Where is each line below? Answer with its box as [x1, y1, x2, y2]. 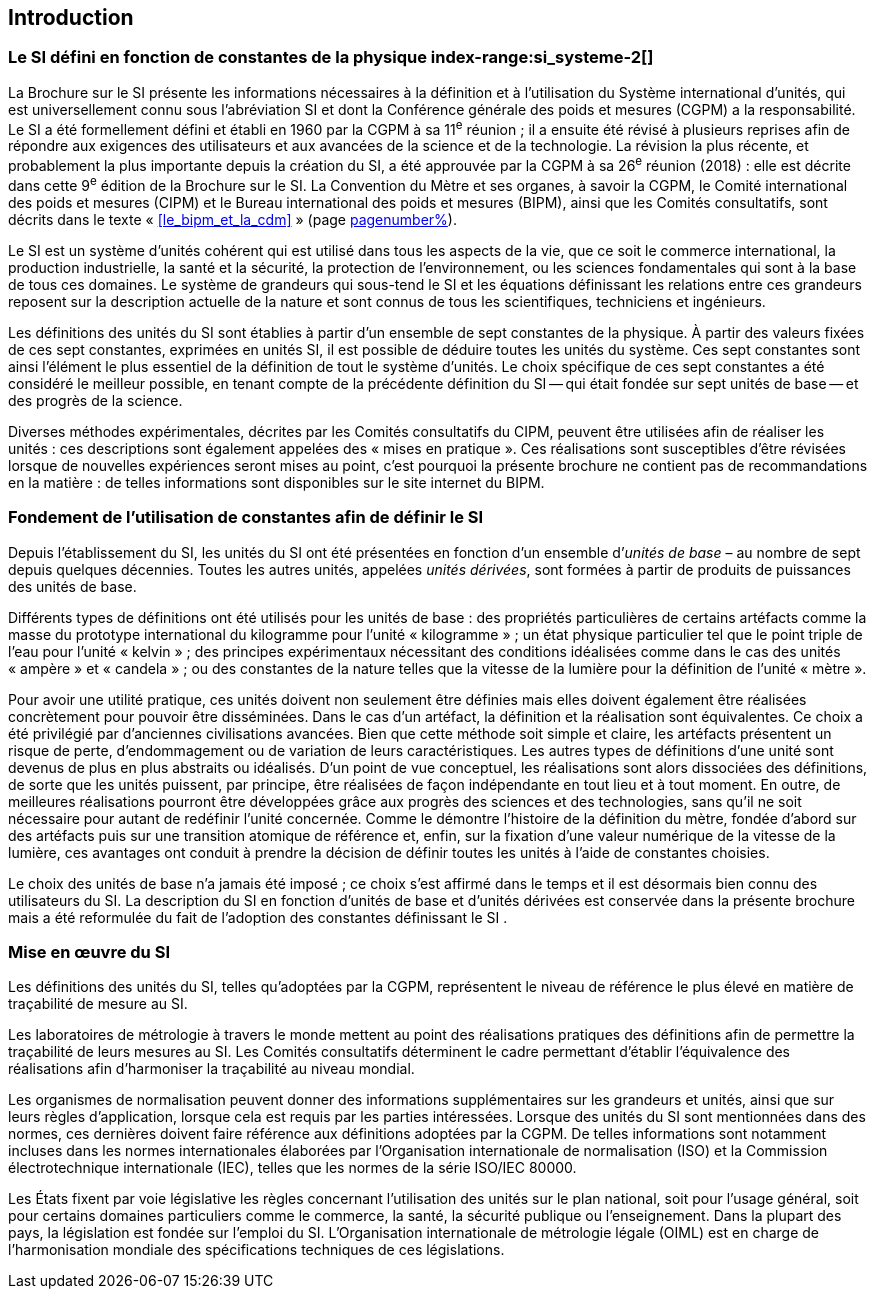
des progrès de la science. [8, 391, 183, 409]
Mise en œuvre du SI [8, 941, 170, 962]
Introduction [8, 5, 134, 30]
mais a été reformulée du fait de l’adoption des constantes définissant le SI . [8, 908, 508, 926]
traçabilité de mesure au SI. [8, 995, 188, 1013]
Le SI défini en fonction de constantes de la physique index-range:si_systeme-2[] [8, 47, 654, 68]
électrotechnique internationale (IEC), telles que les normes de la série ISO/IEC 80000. [8, 1159, 577, 1177]
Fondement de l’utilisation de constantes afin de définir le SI [8, 507, 484, 528]
